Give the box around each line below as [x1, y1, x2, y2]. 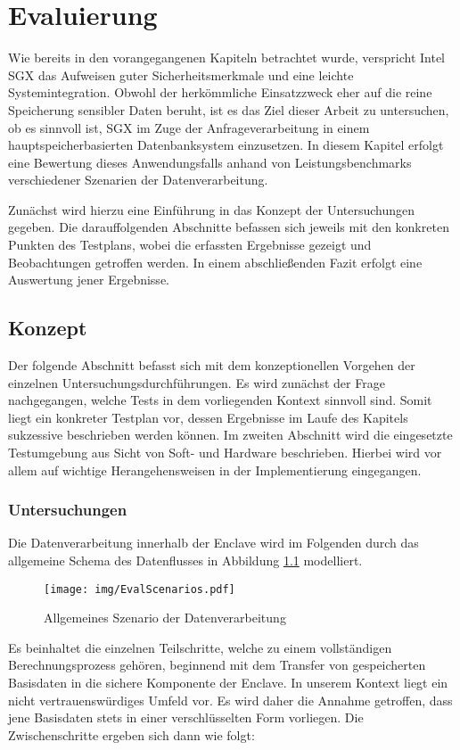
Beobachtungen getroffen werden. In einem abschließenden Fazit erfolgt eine [8, 252, 423, 271]
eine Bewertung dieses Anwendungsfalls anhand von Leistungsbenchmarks [8, 152, 412, 171]
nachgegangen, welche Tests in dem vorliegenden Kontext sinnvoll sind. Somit [8, 391, 432, 409]
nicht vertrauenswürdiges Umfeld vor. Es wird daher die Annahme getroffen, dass [8, 690, 453, 709]
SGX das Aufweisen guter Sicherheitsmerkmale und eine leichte [8, 65, 354, 84]
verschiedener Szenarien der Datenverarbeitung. [8, 170, 268, 189]
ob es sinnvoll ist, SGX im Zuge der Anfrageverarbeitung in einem [8, 118, 370, 136]
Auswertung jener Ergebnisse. [8, 270, 169, 289]
